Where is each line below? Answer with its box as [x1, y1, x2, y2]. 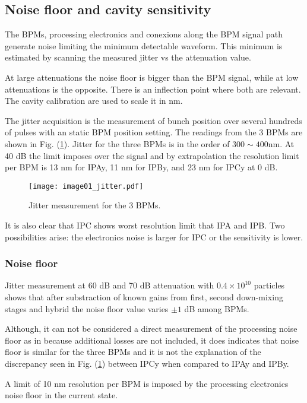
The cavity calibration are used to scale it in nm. [5, 94, 183, 107]
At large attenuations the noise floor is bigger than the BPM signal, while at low [5, 71, 299, 83]
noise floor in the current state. [5, 389, 118, 401]
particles [254, 279, 285, 291]
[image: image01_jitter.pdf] [29, 182, 144, 191]
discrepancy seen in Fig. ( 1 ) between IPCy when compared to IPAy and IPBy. [5, 357, 289, 369]
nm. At [268, 137, 295, 150]
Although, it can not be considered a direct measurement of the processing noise [5, 322, 297, 335]
